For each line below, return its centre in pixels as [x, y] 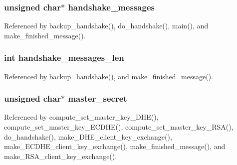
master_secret [98, 98]
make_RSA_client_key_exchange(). [61, 156]
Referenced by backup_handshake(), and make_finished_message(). [109, 76]
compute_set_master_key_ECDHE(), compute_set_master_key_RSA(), [119, 127]
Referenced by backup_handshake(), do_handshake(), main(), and [106, 26]
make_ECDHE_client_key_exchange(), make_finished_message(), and [115, 146]
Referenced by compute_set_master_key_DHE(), [81, 117]
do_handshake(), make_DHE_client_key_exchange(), [88, 136]
